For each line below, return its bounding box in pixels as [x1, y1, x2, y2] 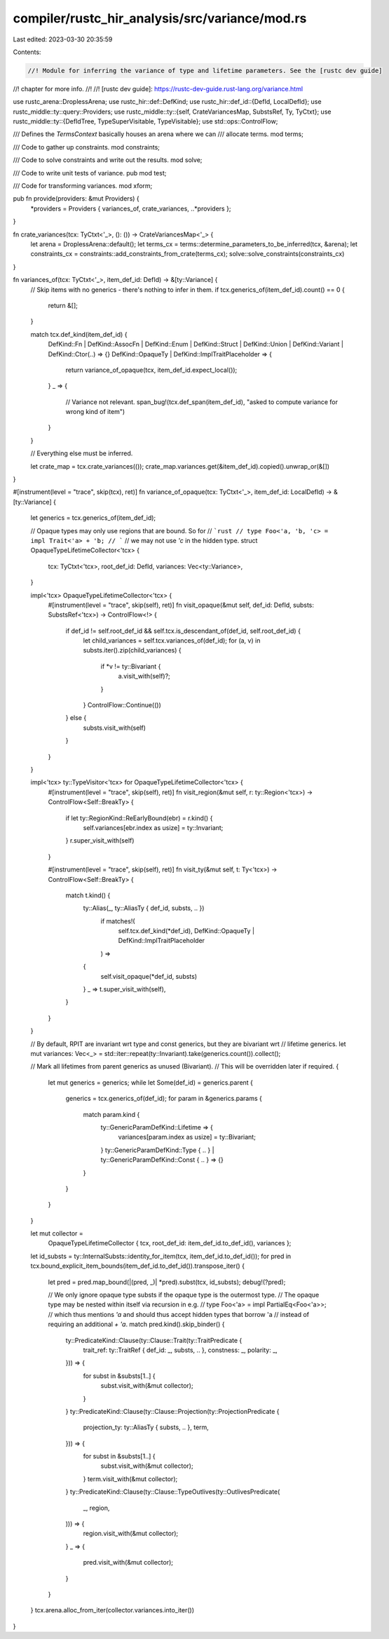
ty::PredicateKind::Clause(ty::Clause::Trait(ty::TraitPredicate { [65, 1336, 243, 1344]
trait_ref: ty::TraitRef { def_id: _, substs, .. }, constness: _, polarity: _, [83, 1346, 278, 1354]
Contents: [13, 48, 41, 56]
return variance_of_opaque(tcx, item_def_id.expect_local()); [65, 366, 238, 374]
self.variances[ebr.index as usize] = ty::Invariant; [83, 823, 224, 831]
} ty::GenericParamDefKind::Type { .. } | [100, 1146, 214, 1154]
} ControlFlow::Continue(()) [83, 701, 161, 709]
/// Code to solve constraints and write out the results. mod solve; [13, 156, 203, 164]
